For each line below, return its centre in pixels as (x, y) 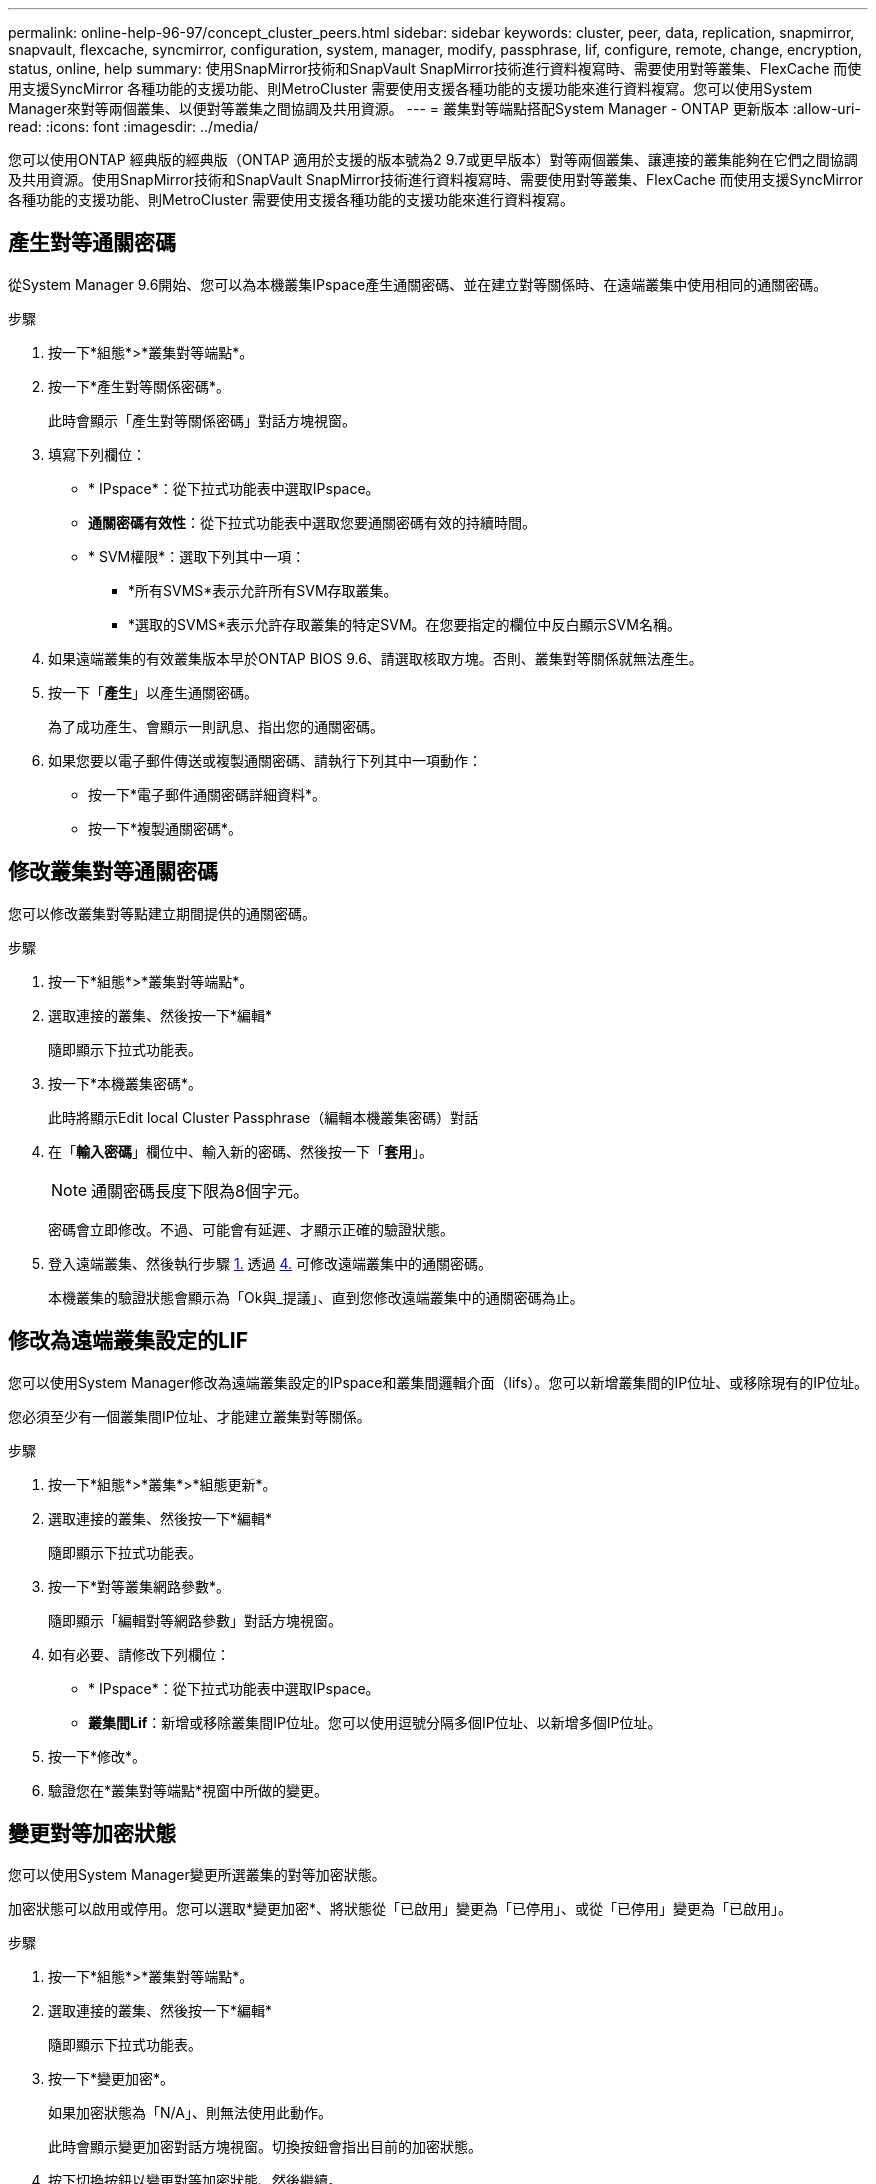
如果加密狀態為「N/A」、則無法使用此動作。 (190, 2113)
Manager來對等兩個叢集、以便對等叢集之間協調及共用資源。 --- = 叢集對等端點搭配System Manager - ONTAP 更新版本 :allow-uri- (434, 108)
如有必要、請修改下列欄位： (139, 1654)
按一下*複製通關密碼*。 (165, 828)
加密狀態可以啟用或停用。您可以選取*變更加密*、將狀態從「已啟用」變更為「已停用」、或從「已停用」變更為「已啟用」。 (400, 1909)
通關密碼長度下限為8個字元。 (200, 1190)
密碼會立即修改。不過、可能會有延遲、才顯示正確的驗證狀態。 (251, 1229)
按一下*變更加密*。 (111, 2079)
